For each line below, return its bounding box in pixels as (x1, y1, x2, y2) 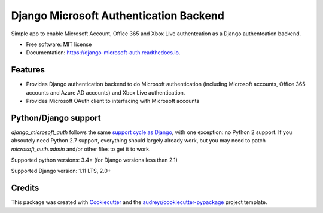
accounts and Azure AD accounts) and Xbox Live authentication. (26, 89, 185, 96)
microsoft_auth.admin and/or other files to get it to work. (11, 145, 151, 153)
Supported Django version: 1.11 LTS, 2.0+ (11, 168, 112, 175)
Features (11, 65, 45, 75)
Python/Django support (11, 112, 101, 123)
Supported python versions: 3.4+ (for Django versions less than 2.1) (11, 156, 178, 164)
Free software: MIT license (26, 41, 92, 48)
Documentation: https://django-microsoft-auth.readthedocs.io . (26, 49, 181, 56)
